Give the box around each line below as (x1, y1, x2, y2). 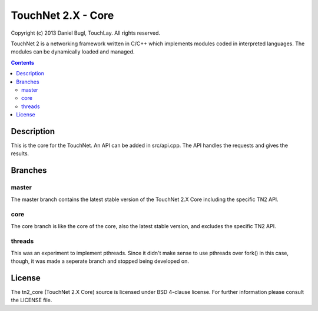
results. (11, 150, 29, 157)
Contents (11, 59, 35, 66)
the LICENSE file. (11, 297, 52, 304)
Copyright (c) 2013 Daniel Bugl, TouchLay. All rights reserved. (11, 29, 161, 36)
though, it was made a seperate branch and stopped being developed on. (11, 258, 190, 265)
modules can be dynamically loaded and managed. (11, 48, 135, 55)
